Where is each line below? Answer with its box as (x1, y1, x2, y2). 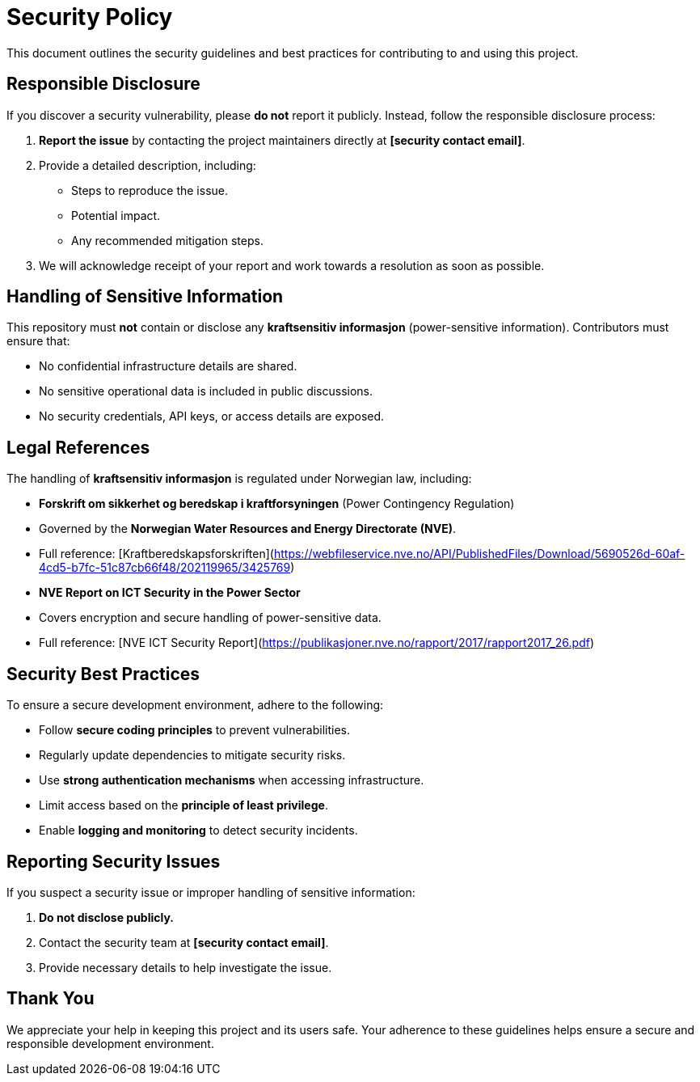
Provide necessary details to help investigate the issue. (39, 960, 332, 974)
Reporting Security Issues (6, 851, 221, 872)
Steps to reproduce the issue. (71, 183, 229, 197)
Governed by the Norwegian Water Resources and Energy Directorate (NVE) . (39, 522, 456, 536)
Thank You (6, 988, 95, 1009)
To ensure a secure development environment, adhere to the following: (6, 698, 384, 712)
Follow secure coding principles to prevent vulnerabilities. (39, 723, 351, 738)
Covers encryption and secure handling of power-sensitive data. (39, 611, 382, 625)
